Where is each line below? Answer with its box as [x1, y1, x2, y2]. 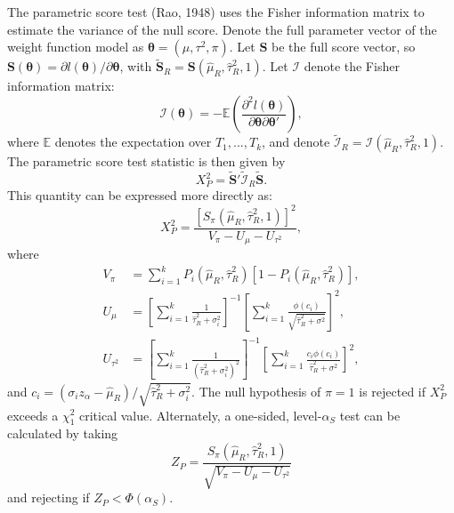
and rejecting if [7, 488, 90, 507]
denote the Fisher [304, 57, 400, 76]
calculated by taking [7, 424, 118, 443]
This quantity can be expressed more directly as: [7, 186, 272, 204]
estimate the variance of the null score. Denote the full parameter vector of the [7, 20, 437, 38]
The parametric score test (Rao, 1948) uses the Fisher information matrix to [7, 3, 425, 20]
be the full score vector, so [272, 37, 416, 56]
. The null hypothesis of [191, 381, 321, 400]
